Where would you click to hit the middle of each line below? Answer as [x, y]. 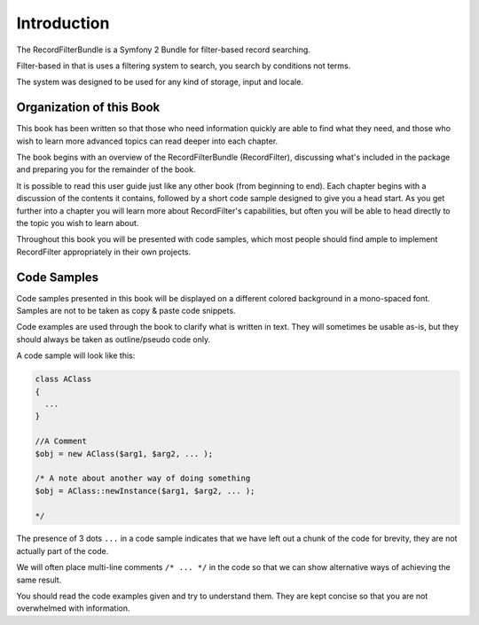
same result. [39, 580]
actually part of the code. [63, 551]
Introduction [63, 23]
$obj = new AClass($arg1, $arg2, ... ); [124, 453]
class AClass [63, 379]
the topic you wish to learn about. [78, 223]
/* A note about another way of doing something [143, 478]
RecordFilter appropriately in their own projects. [104, 252]
